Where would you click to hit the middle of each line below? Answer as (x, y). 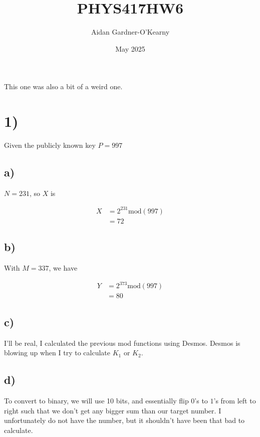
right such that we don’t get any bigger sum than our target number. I (113, 410)
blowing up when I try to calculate (57, 353)
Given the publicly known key (50, 145)
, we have (63, 268)
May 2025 (130, 48)
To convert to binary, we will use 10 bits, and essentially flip (96, 400)
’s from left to (235, 400)
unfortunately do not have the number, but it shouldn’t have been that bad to (124, 420)
